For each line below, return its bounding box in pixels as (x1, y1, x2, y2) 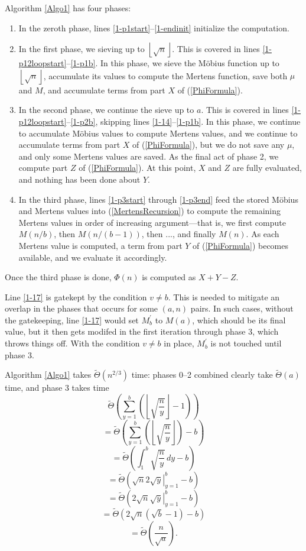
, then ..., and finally (141, 228, 216, 240)
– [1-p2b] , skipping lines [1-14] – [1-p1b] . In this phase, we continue (66, 115, 301, 127)
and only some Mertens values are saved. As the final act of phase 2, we (18, 150, 279, 162)
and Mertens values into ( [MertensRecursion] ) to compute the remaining (18, 205, 281, 217)
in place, (164, 337, 194, 349)
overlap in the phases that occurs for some (5, 302, 158, 315)
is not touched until (210, 337, 282, 349)
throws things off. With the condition (5, 337, 140, 349)
